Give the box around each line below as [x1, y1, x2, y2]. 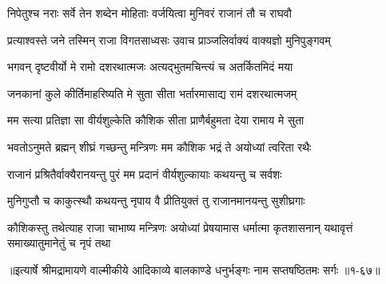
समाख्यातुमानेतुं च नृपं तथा [7, 235, 111, 251]
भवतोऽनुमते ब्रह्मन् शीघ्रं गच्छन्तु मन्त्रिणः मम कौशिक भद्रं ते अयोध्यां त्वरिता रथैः [7, 138, 312, 155]
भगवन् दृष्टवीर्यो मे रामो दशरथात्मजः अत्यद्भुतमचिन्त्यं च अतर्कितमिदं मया [7, 58, 293, 75]
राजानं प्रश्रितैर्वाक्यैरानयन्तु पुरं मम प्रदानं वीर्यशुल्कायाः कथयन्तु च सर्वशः [7, 165, 282, 182]
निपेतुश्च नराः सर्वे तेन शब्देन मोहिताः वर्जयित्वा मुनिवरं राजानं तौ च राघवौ [7, 5, 292, 21]
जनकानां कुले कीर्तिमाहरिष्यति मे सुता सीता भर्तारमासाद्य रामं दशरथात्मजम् [7, 85, 297, 101]
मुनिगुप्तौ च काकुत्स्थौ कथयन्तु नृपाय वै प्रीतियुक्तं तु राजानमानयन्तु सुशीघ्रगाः [7, 192, 305, 209]
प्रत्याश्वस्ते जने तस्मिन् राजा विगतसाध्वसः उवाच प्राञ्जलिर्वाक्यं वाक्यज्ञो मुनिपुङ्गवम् [7, 31, 331, 48]
